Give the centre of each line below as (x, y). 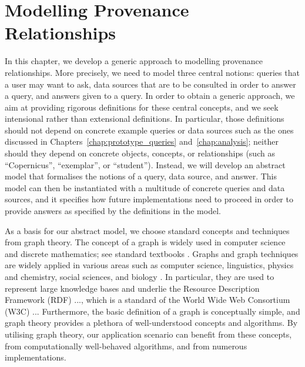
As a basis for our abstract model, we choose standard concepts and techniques (147, 230)
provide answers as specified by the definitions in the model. (113, 211)
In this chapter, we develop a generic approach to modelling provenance (134, 61)
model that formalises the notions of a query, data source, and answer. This (141, 176)
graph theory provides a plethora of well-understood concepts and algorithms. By (151, 323)
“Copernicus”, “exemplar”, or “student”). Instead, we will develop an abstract (145, 164)
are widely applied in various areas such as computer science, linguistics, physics (149, 265)
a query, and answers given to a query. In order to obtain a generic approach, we (150, 96)
